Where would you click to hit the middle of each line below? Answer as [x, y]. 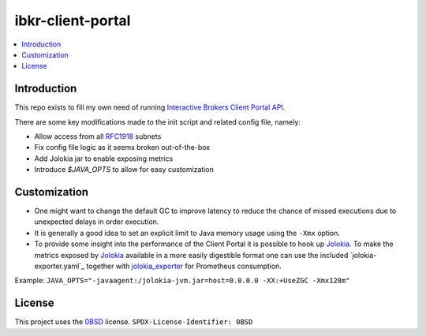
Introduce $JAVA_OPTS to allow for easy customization [124, 170]
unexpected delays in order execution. [97, 222]
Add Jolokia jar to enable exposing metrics [104, 159]
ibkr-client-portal [73, 21]
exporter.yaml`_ [60, 266]
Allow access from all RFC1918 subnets [98, 136]
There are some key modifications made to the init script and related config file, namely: [158, 121]
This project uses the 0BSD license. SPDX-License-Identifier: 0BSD [134, 322]
